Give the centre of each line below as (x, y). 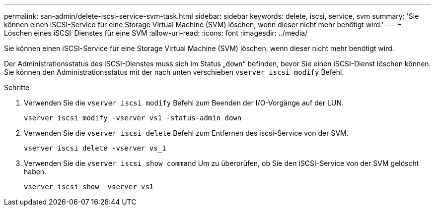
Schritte (17, 87)
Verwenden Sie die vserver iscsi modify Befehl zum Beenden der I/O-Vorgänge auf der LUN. (184, 103)
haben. (35, 172)
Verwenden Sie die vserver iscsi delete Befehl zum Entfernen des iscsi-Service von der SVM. (186, 133)
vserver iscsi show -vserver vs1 (89, 187)
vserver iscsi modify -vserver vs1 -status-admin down (133, 118)
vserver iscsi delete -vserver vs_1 (95, 148)
